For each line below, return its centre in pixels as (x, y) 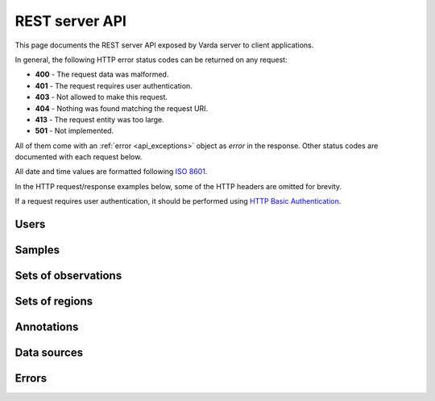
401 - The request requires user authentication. (114, 85)
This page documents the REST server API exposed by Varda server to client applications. (164, 45)
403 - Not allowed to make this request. (101, 97)
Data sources (49, 353)
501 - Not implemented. (75, 131)
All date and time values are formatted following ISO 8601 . (111, 172)
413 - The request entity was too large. (99, 119)
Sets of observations (68, 276)
